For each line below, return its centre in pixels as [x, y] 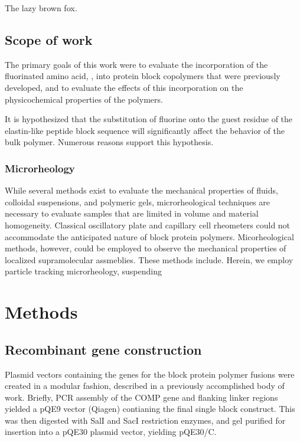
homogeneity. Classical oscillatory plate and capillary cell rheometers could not [148, 225]
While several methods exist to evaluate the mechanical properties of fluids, [141, 190]
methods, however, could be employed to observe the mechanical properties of [146, 248]
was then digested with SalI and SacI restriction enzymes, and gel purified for [145, 420]
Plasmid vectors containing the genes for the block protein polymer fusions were [150, 374]
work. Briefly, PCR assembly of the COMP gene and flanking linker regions [141, 397]
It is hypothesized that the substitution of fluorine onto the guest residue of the [149, 119]
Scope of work [49, 39]
